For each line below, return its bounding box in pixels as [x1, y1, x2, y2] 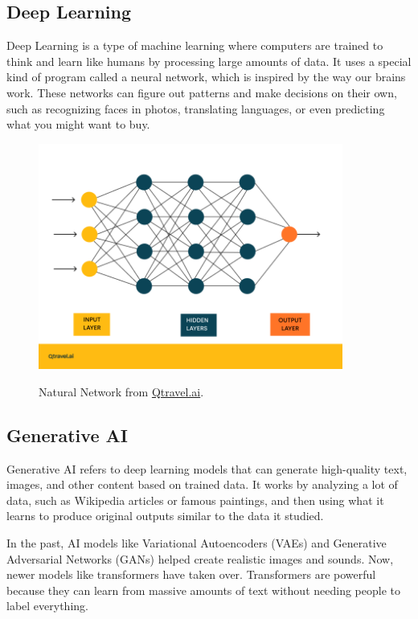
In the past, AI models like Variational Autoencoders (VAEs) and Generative [6, 535, 387, 551]
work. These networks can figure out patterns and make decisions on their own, [6, 84, 397, 100]
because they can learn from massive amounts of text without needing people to [6, 581, 400, 598]
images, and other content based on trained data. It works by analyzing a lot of [6, 476, 398, 493]
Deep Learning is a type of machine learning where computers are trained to [6, 37, 383, 54]
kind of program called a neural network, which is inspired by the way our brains [6, 68, 406, 85]
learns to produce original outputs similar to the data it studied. [6, 507, 324, 524]
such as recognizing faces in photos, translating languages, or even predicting [6, 100, 385, 117]
